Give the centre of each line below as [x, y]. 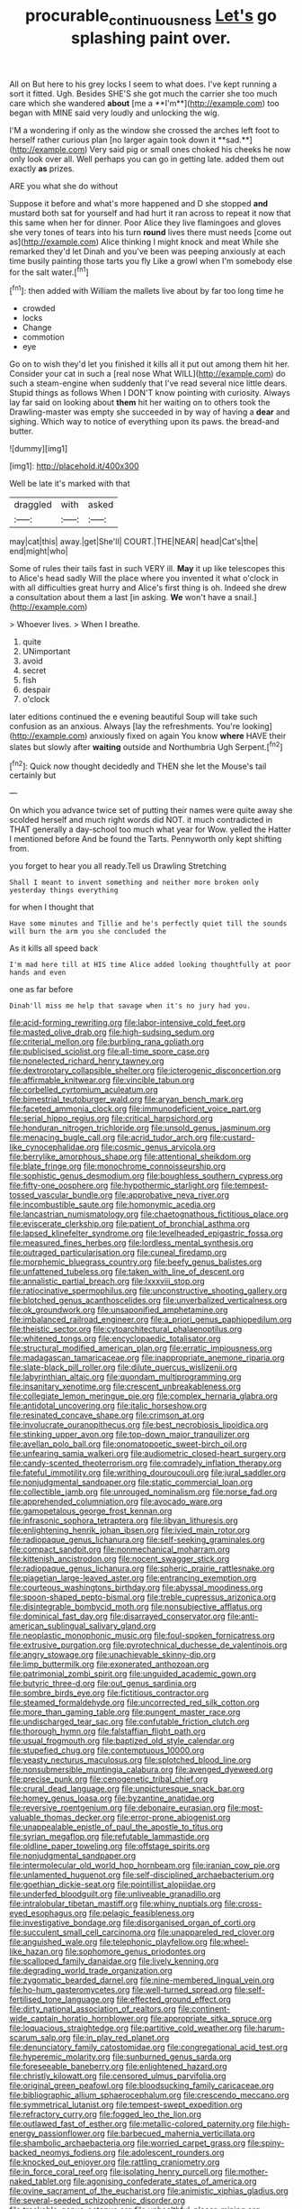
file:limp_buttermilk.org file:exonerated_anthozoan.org [109, 1665]
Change [37, 328]
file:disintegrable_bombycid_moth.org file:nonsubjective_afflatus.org [136, 1607]
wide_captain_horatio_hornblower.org [79, 2019]
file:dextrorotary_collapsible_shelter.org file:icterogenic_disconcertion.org [145, 1071]
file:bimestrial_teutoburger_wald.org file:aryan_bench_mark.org [127, 1100]
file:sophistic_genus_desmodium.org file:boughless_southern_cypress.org [146, 1176]
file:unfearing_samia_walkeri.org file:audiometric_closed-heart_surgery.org [148, 1454]
